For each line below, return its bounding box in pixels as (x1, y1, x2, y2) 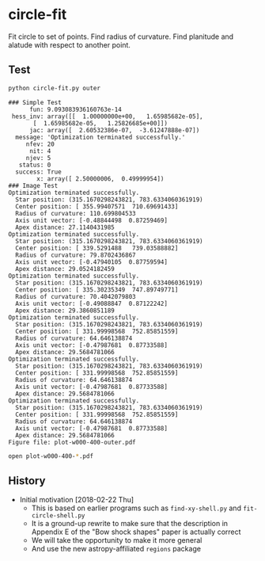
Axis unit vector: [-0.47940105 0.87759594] (15, 258, 168, 266)
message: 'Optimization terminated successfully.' (15, 133, 186, 141)
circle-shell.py (31, 512, 85, 520)
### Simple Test (8, 98, 62, 106)
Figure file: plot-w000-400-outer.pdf (8, 438, 136, 446)
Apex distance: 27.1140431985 (15, 223, 115, 231)
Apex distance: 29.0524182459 (15, 265, 115, 273)
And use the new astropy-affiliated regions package (31, 544, 202, 554)
